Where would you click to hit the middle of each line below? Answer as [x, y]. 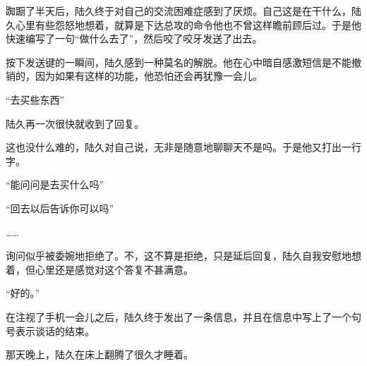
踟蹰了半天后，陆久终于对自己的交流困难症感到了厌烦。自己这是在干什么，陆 [183, 11]
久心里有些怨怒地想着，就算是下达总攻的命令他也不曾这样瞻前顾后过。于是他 [183, 24]
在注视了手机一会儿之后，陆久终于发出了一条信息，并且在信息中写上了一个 [179, 316]
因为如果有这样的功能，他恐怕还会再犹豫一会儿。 [149, 76]
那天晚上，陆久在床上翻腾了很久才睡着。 [100, 354]
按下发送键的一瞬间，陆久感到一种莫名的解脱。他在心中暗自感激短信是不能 [179, 62]
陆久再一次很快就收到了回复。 [75, 123]
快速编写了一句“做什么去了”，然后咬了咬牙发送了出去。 [134, 38]
